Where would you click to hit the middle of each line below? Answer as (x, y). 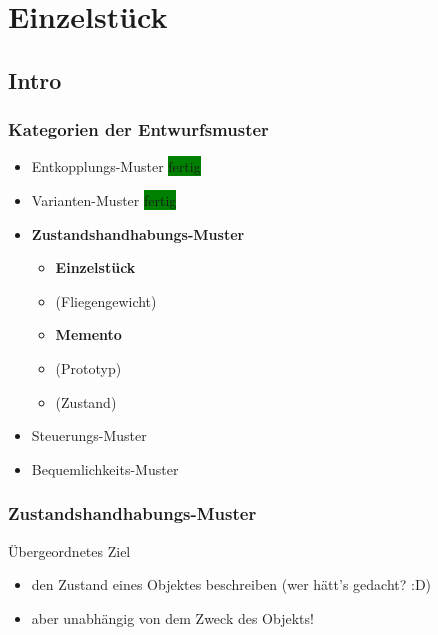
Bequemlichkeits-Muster (105, 468)
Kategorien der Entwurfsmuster (138, 129)
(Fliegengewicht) (106, 300)
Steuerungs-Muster (89, 435)
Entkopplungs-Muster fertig (116, 166)
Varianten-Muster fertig (104, 199)
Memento (88, 334)
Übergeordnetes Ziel (69, 550)
